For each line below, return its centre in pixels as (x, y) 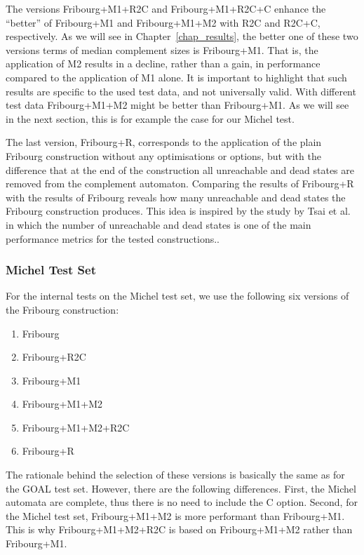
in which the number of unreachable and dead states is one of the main (159, 224)
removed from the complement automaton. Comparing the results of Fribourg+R (180, 183)
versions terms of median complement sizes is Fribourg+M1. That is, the (162, 49)
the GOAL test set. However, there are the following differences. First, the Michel (181, 488)
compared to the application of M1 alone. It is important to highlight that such (176, 77)
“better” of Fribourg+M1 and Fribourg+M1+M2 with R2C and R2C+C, (163, 22)
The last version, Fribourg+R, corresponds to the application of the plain (164, 142)
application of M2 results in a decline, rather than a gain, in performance (163, 63)
